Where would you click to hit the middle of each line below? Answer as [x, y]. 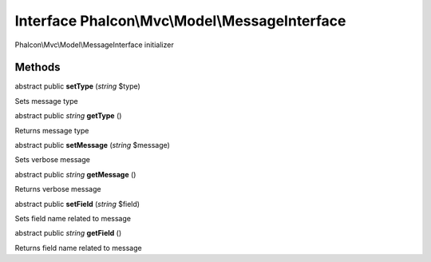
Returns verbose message [58, 189]
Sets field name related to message [73, 218]
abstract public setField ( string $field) [77, 204]
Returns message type [52, 130]
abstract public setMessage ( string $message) [93, 145]
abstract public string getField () [68, 233]
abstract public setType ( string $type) [78, 86]
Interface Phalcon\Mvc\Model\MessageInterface [180, 21]
